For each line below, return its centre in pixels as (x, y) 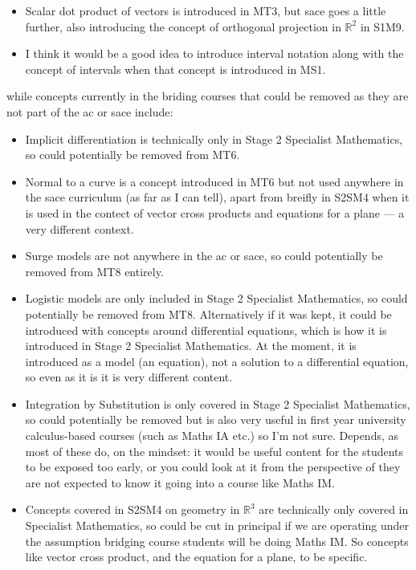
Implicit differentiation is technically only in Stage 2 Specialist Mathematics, (214, 138)
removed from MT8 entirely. (94, 271)
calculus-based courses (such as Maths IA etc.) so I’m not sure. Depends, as (212, 436)
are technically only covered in (334, 509)
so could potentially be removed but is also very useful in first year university (216, 419)
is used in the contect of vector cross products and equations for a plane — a (215, 212)
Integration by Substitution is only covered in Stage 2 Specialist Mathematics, (218, 403)
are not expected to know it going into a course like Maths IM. (180, 482)
